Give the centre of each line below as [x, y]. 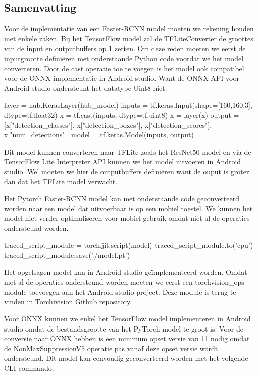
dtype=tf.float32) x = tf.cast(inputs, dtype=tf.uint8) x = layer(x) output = [122, 114]
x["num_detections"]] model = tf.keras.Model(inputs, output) [99, 135]
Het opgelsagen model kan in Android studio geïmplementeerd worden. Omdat [126, 272]
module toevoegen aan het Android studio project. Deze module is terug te [120, 291]
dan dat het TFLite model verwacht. [61, 181]
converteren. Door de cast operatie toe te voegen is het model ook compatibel [124, 68]
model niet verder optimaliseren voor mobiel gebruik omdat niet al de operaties [127, 218]
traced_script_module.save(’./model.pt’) [67, 255]
